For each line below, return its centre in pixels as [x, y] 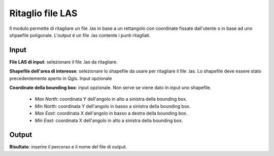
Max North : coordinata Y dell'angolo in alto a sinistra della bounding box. [111, 99]
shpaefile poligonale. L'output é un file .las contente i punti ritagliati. [80, 35]
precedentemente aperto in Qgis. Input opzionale [61, 78]
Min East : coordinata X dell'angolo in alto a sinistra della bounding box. [109, 120]
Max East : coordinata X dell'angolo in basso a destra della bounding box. [111, 113]
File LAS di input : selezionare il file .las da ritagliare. [63, 62]
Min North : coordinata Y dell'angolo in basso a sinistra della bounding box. [113, 106]
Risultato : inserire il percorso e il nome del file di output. [68, 147]
